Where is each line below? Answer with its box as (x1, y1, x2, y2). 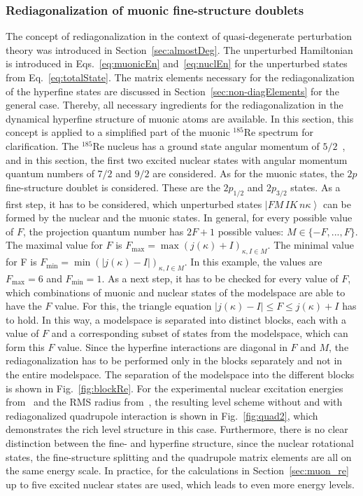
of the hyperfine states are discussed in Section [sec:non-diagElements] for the (6, 83, 339, 98)
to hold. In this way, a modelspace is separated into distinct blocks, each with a (6, 312, 346, 326)
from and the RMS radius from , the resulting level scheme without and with (6, 394, 343, 409)
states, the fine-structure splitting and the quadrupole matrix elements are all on (6, 449, 352, 464)
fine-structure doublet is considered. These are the (6, 179, 220, 194)
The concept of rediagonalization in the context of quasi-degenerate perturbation (6, 29, 352, 43)
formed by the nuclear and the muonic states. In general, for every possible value (6, 210, 353, 225)
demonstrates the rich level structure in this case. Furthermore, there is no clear (6, 422, 348, 436)
